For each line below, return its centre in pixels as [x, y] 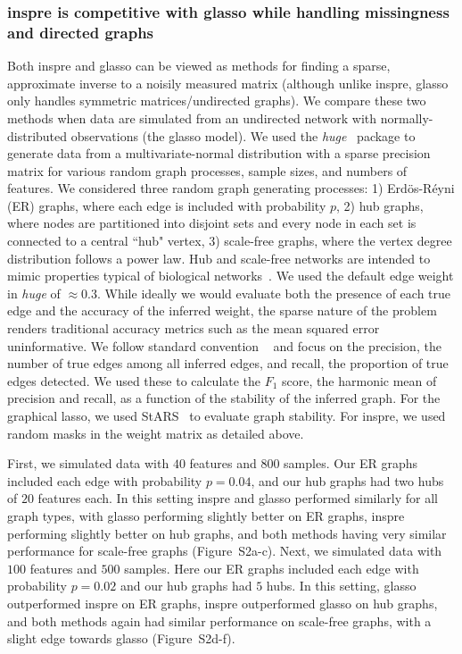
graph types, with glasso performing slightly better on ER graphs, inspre [206, 515]
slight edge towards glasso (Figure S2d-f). [121, 638]
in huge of [34, 293]
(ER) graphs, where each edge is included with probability [167, 205]
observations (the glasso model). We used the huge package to [243, 135]
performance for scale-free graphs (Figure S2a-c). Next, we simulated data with [225, 551]
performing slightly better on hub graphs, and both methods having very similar [227, 533]
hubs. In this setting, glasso [341, 586]
